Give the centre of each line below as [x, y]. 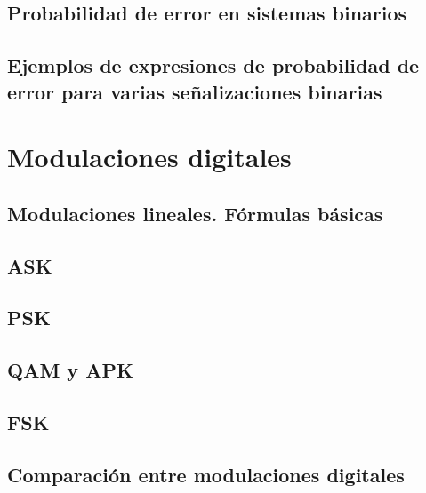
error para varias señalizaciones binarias [195, 91]
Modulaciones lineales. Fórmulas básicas [195, 213]
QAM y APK [70, 370]
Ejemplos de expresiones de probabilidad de [213, 65]
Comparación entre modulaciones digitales [206, 474]
